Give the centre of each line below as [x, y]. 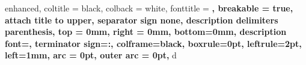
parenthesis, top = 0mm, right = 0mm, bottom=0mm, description [146, 32]
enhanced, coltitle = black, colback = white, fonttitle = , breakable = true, [149, 8]
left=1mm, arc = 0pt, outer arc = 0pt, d [91, 55]
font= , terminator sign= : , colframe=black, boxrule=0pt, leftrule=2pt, [153, 43]
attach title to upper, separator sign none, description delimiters [142, 20]
